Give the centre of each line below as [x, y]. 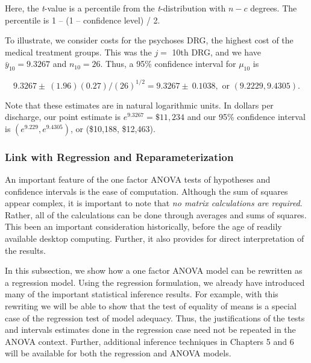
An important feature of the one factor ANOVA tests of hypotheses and [138, 179]
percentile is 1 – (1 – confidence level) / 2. [83, 20]
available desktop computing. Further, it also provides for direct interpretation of [155, 238]
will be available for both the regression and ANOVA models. [118, 353]
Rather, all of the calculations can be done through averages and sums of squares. [156, 214]
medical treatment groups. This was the [78, 52]
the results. [25, 250]
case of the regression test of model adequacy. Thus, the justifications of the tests [155, 317]
